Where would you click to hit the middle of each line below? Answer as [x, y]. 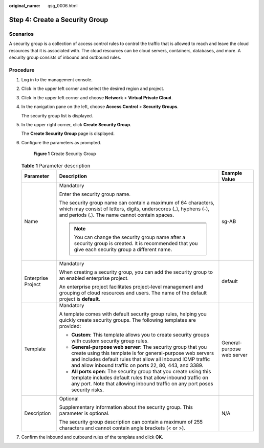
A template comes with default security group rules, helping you [133, 314]
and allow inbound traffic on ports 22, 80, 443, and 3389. [137, 365]
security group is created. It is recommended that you [136, 243]
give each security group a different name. [123, 249]
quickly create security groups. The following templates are [127, 320]
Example [232, 173]
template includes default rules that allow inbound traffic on [140, 378]
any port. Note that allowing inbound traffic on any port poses [142, 383]
